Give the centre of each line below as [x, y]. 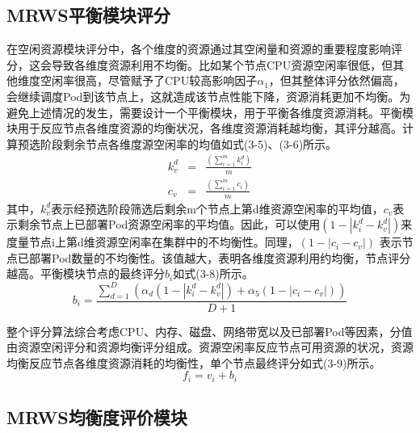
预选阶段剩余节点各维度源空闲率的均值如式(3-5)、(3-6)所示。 [177, 143]
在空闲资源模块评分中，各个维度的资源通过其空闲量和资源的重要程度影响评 [204, 49]
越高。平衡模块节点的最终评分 [86, 273]
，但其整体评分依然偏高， [336, 80]
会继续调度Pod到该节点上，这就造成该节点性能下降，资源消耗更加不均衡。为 [209, 96]
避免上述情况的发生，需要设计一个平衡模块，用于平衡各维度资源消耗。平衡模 [210, 112]
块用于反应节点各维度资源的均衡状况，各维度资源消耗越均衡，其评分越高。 [204, 128]
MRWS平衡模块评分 [88, 15]
